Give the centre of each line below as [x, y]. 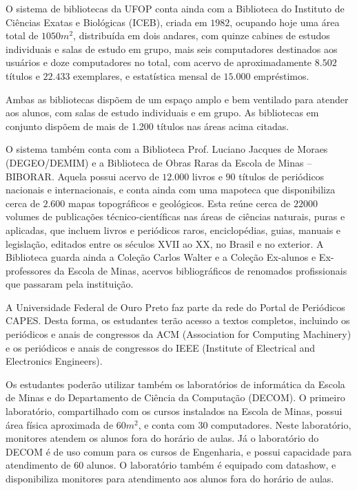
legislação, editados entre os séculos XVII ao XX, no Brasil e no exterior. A [165, 243]
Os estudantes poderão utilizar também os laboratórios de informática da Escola [175, 384]
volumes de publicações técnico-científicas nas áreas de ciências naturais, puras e [175, 216]
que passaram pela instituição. [70, 284]
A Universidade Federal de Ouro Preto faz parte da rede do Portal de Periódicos [175, 307]
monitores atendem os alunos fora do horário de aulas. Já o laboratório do [162, 438]
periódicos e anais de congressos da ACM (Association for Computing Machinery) [178, 334]
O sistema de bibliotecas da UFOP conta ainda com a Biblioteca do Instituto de [175, 8]
